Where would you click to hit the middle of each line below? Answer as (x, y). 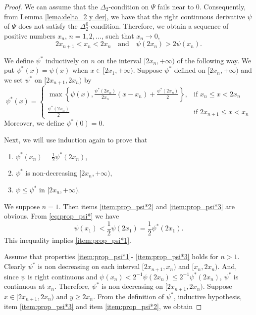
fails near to (176, 6)
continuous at (25, 286)
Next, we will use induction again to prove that (76, 140)
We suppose (22, 206)
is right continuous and (63, 276)
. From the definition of (129, 296)
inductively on (67, 60)
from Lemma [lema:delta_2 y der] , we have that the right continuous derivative (125, 16)
